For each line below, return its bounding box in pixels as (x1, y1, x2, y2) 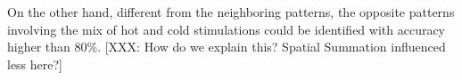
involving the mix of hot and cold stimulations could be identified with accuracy (7, 20, 446, 38)
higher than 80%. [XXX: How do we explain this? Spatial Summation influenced (7, 37, 446, 56)
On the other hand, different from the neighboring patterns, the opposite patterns (7, 3, 455, 20)
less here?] (7, 54, 63, 73)
